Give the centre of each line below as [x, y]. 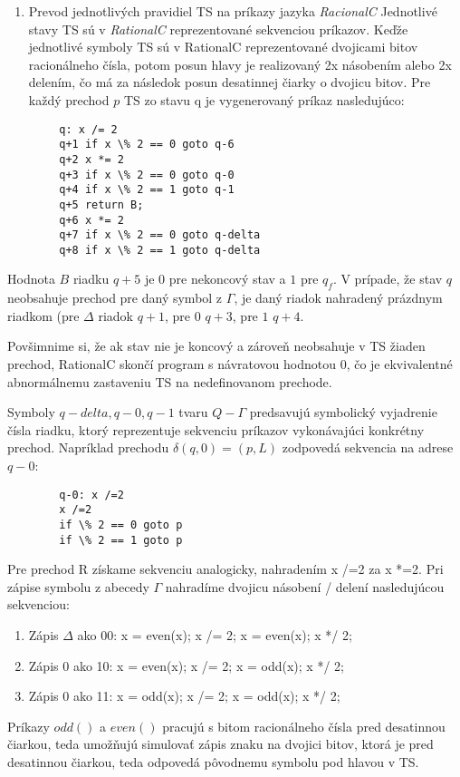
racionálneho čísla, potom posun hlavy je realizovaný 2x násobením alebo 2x [240, 64]
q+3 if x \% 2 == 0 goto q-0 [147, 175]
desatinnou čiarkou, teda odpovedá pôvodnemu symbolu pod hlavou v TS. [213, 761]
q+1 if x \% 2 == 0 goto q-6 [147, 145]
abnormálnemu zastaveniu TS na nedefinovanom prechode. [170, 381]
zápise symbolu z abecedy [78, 586]
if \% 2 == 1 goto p [121, 540]
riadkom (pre [43, 315]
